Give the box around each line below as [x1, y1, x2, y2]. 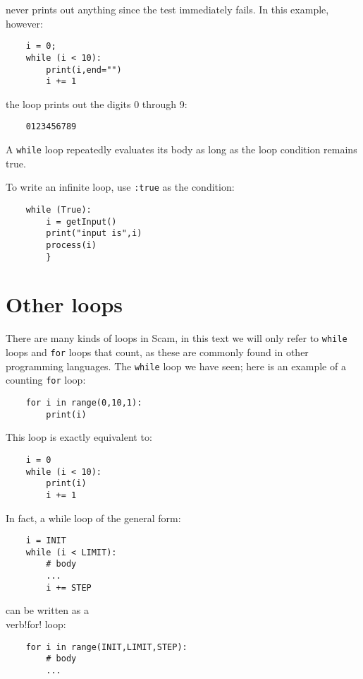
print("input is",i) [46, 228, 142, 239]
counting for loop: [6, 372, 86, 387]
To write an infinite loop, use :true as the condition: [6, 179, 235, 194]
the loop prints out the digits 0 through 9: [6, 96, 187, 111]
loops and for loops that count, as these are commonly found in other [6, 345, 309, 360]
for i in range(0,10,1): [25, 398, 142, 408]
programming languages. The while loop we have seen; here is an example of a [6, 358, 346, 373]
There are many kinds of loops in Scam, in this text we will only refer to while [6, 331, 347, 346]
